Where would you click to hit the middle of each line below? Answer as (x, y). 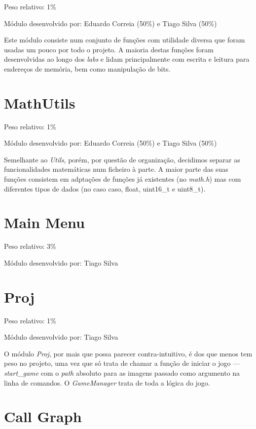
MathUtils (40, 102)
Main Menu (44, 222)
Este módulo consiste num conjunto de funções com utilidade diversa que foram (125, 40)
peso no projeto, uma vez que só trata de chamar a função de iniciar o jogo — (122, 363)
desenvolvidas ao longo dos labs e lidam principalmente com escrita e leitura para (127, 59)
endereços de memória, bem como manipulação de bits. (87, 68)
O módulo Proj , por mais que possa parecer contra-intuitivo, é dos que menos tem (128, 353)
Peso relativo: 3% (30, 246)
